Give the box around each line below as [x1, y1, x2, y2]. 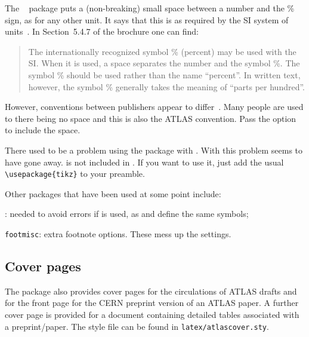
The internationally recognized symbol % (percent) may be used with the [28, 45, 296, 57]
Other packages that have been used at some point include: [5, 187, 221, 200]
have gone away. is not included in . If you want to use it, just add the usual [5, 155, 284, 168]
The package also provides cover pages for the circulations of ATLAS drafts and [5, 284, 297, 297]
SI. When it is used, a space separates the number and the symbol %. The [28, 57, 300, 69]
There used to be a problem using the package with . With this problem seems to [5, 143, 303, 156]
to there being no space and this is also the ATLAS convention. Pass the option [5, 112, 296, 124]
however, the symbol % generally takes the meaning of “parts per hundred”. [28, 80, 305, 93]
